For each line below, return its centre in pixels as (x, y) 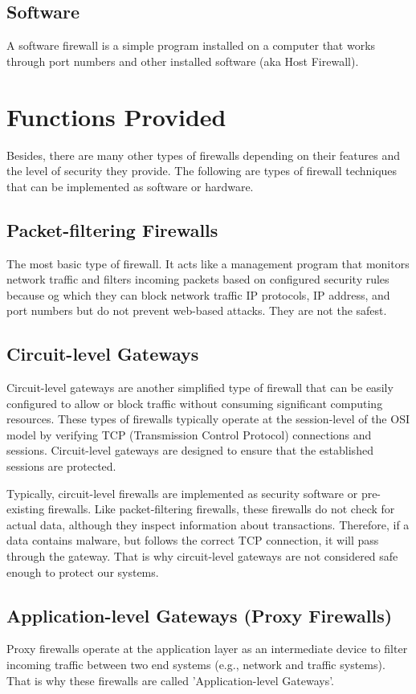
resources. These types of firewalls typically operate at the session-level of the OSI (208, 419)
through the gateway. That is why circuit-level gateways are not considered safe (202, 556)
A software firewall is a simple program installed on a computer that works (191, 45)
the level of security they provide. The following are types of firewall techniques (202, 171)
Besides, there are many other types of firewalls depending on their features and (204, 155)
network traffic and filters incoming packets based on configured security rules (198, 279)
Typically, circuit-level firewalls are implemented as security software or (182, 493)
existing (26, 509)
